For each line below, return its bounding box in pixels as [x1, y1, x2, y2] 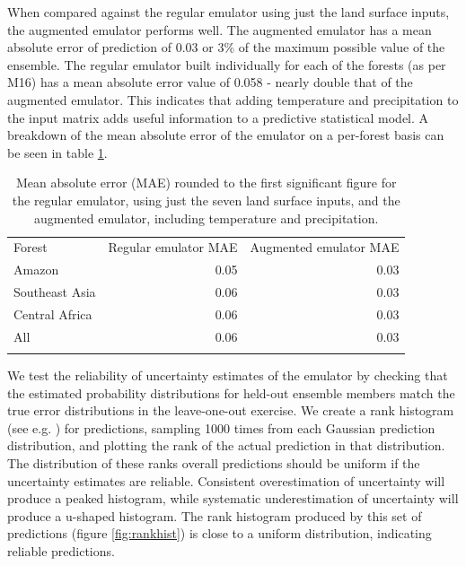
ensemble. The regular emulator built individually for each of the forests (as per [7, 55, 446, 74]
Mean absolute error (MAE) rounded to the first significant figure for [15, 173, 397, 192]
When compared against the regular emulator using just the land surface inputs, [7, 3, 450, 21]
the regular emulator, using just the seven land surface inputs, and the [12, 190, 400, 209]
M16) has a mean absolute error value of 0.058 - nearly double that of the [7, 73, 413, 91]
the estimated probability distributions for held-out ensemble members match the [7, 383, 455, 402]
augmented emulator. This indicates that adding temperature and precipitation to [7, 90, 459, 109]
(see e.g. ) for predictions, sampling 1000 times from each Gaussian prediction [7, 418, 435, 437]
